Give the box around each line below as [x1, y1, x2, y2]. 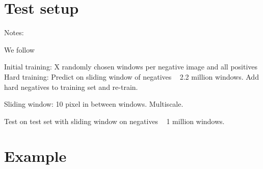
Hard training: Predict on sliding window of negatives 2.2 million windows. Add [4, 71, 259, 82]
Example [4, 146, 67, 166]
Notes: [4, 27, 24, 38]
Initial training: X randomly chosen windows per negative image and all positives [4, 61, 258, 72]
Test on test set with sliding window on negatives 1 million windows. [4, 115, 225, 126]
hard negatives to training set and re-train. [4, 81, 138, 92]
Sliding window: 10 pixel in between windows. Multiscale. [4, 99, 183, 109]
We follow [4, 44, 35, 55]
